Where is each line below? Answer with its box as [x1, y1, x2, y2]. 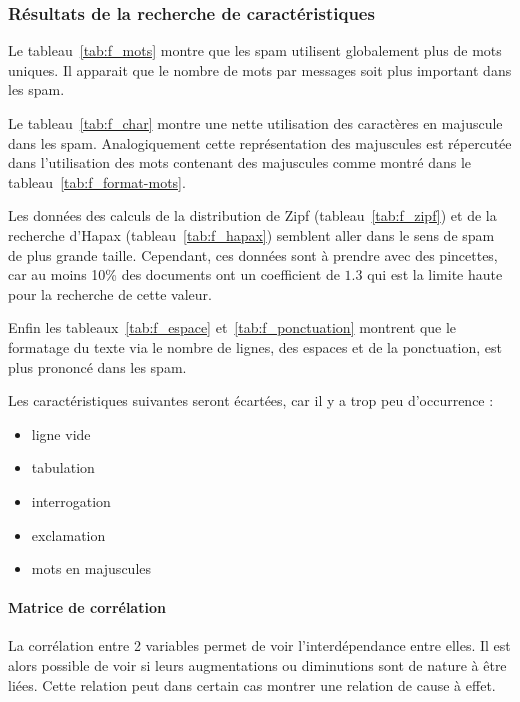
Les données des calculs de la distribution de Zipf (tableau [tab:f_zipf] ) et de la [8, 205, 497, 226]
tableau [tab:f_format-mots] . [8, 171, 186, 192]
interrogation [31, 490, 111, 511]
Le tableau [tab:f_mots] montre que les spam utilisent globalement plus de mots [8, 40, 502, 61]
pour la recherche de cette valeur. [8, 283, 212, 304]
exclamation [31, 524, 106, 545]
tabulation [31, 457, 95, 478]
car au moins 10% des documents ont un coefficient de [8, 264, 340, 285]
